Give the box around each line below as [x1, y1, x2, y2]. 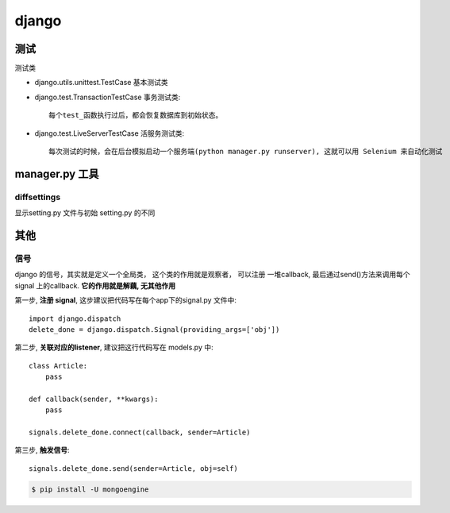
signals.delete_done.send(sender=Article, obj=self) [29, 464, 238, 472]
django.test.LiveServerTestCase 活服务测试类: [34, 128, 185, 138]
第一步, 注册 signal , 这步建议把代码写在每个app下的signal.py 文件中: [14, 295, 237, 305]
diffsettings [14, 191, 61, 202]
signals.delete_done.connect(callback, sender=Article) [29, 428, 251, 437]
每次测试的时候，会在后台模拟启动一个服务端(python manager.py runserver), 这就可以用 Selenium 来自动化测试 [48, 147, 443, 156]
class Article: [29, 361, 88, 370]
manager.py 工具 [14, 167, 99, 180]
